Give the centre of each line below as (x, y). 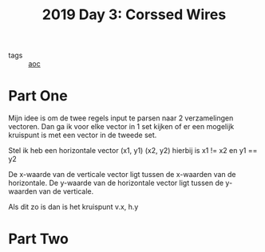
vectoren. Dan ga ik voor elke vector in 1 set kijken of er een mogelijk (121, 127)
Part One (38, 96)
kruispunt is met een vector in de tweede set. (83, 135)
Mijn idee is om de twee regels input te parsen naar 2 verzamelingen (121, 118)
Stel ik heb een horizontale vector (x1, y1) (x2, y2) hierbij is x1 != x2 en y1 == (133, 151)
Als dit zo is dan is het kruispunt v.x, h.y (73, 207)
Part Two (39, 239)
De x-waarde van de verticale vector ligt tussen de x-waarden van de (123, 175)
